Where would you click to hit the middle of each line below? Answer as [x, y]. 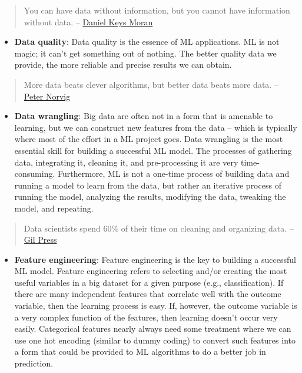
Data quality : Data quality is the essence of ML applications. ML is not [147, 42]
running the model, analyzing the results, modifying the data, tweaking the [150, 197]
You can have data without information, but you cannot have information [157, 10]
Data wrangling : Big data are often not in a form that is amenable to [144, 116]
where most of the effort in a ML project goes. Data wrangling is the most [149, 139]
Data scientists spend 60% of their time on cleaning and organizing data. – [159, 228]
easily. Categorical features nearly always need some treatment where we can [153, 329]
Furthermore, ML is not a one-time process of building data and [173, 174]
